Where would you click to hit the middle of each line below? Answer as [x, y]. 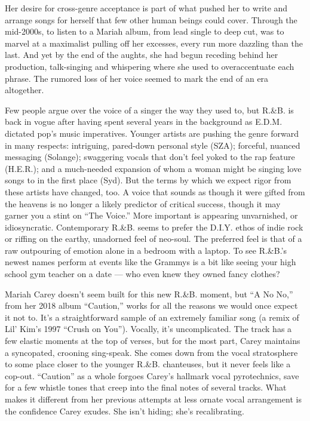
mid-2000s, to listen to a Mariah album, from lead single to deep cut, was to [145, 31]
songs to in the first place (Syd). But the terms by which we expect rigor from [148, 180]
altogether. [24, 90]
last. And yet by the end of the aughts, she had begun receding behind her [142, 55]
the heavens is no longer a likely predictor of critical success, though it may [143, 203]
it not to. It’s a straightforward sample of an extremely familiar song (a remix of [152, 317]
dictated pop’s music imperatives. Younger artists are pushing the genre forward [152, 133]
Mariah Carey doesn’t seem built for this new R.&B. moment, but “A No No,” [149, 294]
